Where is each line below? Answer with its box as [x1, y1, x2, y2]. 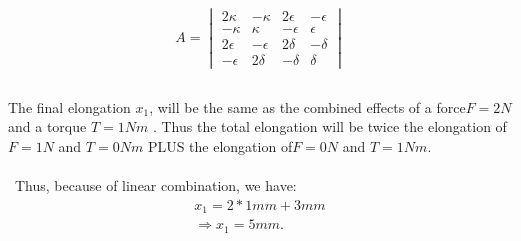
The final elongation [8, 96, 131, 117]
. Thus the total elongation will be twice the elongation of [152, 116, 507, 137]
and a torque [8, 116, 87, 137]
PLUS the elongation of [147, 136, 293, 157]
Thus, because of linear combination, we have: [14, 175, 297, 196]
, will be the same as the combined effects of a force [149, 96, 466, 117]
